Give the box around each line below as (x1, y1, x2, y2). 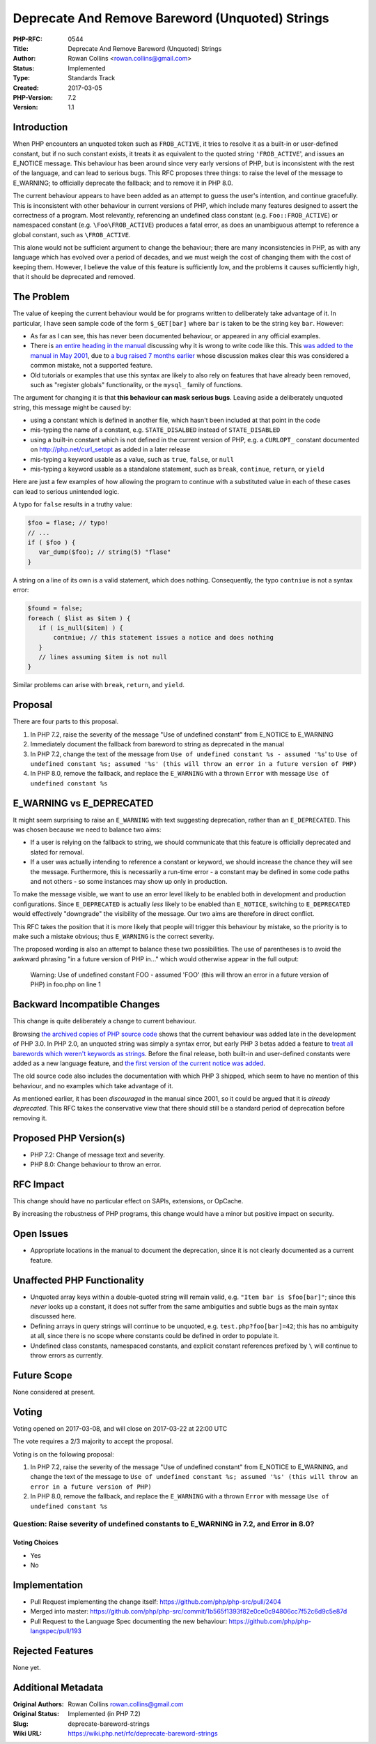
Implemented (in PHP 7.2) (68, 1710, 141, 1718)
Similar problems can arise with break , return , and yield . (13, 681, 185, 689)
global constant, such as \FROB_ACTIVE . (13, 230, 131, 239)
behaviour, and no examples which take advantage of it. (13, 1081, 173, 1090)
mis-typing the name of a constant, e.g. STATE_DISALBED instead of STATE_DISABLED (30, 426, 281, 434)
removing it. (13, 1113, 47, 1122)
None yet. (13, 1663, 41, 1671)
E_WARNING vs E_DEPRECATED (13, 797, 154, 809)
